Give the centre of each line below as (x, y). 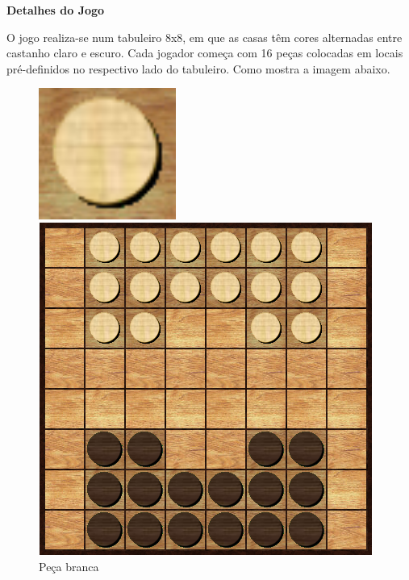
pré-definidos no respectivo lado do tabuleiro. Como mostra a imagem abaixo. (198, 68)
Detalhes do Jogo (56, 10)
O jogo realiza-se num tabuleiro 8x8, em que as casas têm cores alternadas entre (204, 37)
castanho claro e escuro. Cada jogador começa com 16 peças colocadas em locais (205, 53)
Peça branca (69, 567)
